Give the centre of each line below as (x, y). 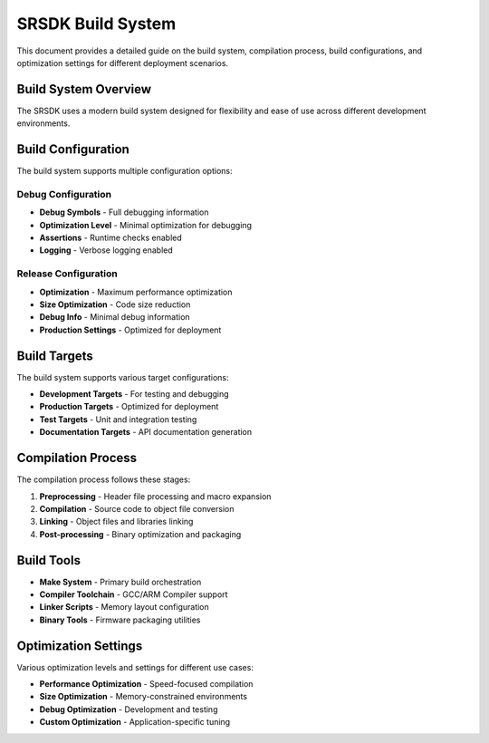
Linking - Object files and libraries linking (116, 522)
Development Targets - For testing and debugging (134, 394)
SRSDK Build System (96, 24)
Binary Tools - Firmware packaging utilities (120, 620)
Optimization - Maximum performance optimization (136, 292)
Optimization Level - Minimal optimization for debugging (146, 225)
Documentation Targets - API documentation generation (146, 432)
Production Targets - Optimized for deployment (129, 407)
